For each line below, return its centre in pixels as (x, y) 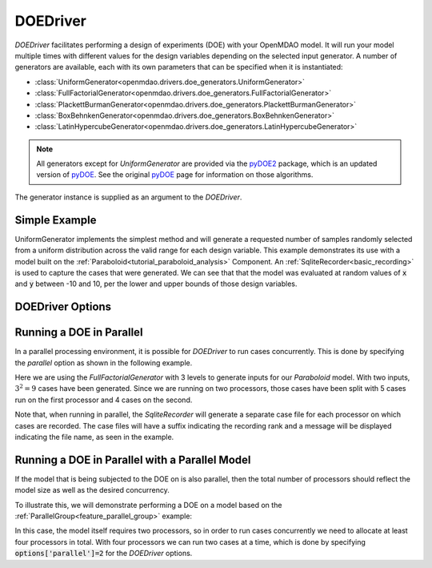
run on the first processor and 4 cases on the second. (104, 400)
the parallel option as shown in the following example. (104, 363)
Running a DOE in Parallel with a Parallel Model (133, 459)
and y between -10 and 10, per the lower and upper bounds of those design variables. (156, 284)
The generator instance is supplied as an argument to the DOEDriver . (128, 197)
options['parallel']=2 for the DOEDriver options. (104, 554)
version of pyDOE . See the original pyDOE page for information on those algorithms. (175, 175)
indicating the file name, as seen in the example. (94, 437)
